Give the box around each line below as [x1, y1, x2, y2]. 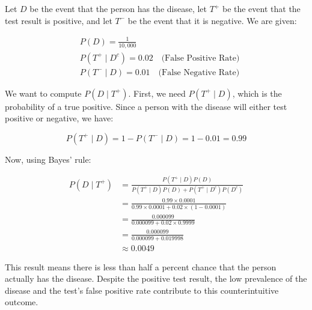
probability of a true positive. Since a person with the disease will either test [5, 100, 287, 112]
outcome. [5, 296, 38, 308]
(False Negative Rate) [158, 68, 240, 77]
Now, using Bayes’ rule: [5, 153, 91, 165]
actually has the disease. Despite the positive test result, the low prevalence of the [5, 272, 307, 285]
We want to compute [5, 87, 82, 99]
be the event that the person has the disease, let [29, 2, 207, 14]
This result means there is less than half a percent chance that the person [5, 260, 277, 273]
